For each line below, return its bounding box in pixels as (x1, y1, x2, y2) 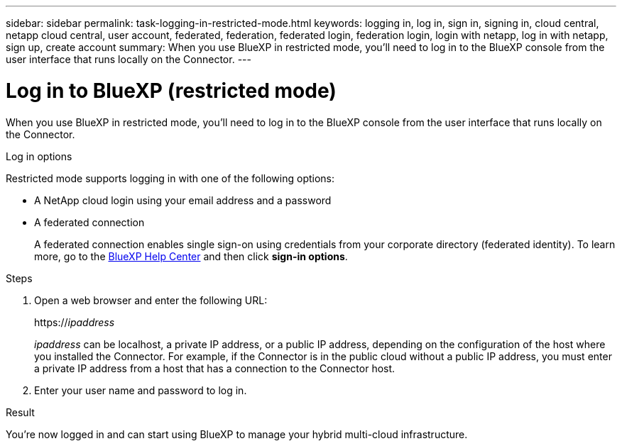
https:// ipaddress (34, 316, 115, 328)
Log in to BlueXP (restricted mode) (6, 78, 337, 103)
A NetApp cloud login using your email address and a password (34, 194, 332, 206)
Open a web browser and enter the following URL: (34, 294, 268, 306)
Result (6, 406, 35, 418)
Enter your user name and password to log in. (34, 384, 247, 396)
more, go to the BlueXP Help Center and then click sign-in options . (34, 250, 348, 262)
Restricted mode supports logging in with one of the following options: (6, 172, 335, 184)
